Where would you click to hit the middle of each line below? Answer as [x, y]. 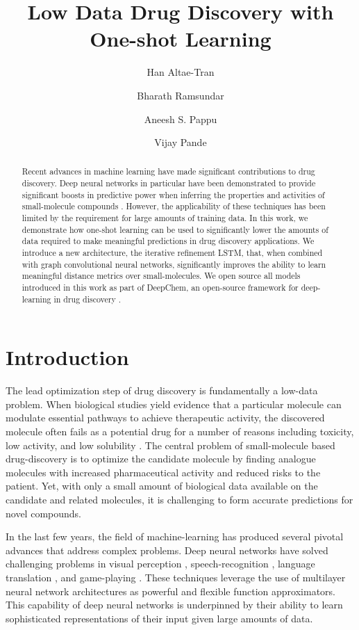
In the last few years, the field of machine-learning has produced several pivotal [175, 536]
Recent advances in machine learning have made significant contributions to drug [168, 171]
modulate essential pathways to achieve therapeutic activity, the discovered [165, 418]
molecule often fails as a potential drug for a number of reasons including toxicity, [180, 431]
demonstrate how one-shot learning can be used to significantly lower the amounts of [175, 229]
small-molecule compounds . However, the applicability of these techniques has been [174, 206]
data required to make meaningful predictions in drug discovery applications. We [168, 241]
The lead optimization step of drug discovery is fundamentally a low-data [162, 390]
